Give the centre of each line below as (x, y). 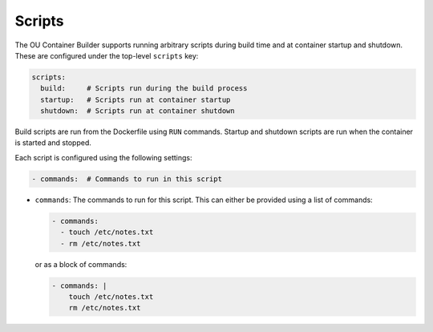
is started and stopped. (53, 143)
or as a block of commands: (81, 264)
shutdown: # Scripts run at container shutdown (138, 111)
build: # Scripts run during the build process (144, 89)
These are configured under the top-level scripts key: (107, 55)
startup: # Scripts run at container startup (136, 99)
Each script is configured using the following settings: (103, 157)
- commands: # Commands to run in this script (127, 179)
